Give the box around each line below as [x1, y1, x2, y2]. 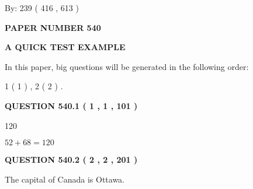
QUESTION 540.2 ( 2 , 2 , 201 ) [5, 153, 138, 166]
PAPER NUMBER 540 [5, 21, 101, 33]
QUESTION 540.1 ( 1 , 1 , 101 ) [5, 99, 138, 111]
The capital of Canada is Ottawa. [5, 173, 125, 185]
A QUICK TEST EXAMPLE [5, 41, 126, 53]
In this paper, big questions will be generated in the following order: [5, 60, 249, 72]
